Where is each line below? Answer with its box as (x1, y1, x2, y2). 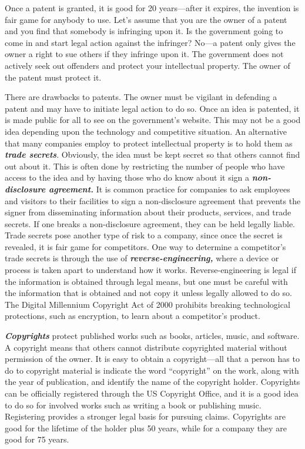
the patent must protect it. (5, 71, 102, 83)
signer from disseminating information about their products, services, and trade (5, 206, 291, 218)
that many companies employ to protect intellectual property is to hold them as (5, 137, 293, 149)
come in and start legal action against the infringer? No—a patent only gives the (5, 36, 296, 48)
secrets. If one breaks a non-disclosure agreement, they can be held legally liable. (5, 217, 296, 230)
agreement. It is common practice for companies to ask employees (48, 182, 290, 195)
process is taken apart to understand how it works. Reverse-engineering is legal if (5, 264, 296, 276)
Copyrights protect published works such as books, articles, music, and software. (5, 330, 300, 342)
